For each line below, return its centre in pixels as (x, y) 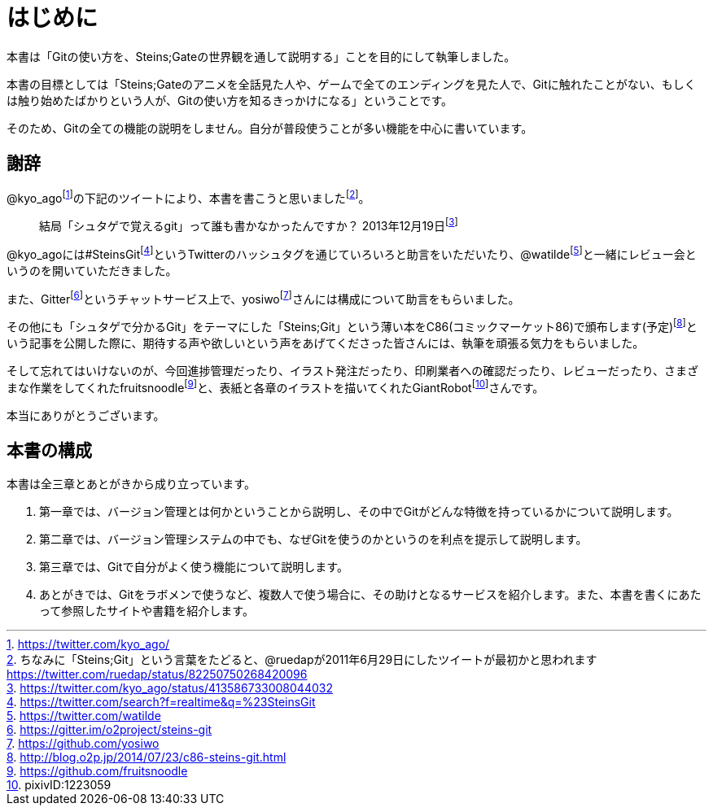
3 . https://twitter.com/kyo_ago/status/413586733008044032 (170, 688)
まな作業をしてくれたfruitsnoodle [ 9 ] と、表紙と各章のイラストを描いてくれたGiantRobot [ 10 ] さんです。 (276, 386)
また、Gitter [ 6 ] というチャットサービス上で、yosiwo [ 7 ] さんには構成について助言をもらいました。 (263, 297)
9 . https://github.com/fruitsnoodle (97, 771)
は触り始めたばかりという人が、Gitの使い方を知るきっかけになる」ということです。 (230, 100)
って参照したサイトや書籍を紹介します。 (147, 611)
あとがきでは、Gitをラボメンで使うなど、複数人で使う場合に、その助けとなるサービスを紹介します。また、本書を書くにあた (370, 595)
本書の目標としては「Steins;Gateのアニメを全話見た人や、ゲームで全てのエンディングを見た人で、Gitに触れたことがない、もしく (351, 84)
